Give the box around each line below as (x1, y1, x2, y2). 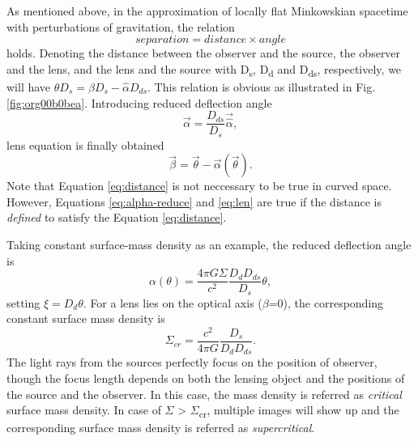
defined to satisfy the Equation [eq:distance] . (6, 209, 227, 226)
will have (6, 78, 51, 95)
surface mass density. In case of (6, 401, 161, 418)
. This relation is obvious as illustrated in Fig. (147, 78, 376, 95)
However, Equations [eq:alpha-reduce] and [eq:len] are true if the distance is (6, 193, 382, 210)
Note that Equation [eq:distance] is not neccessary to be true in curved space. (6, 177, 392, 194)
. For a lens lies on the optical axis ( (83, 294, 262, 311)
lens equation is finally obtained (6, 136, 164, 153)
